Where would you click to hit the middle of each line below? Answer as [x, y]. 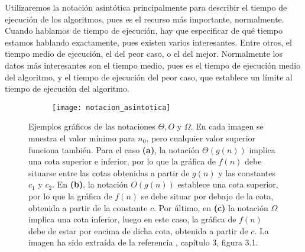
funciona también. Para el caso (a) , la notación [114, 149]
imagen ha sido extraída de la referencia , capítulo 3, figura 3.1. [143, 242]
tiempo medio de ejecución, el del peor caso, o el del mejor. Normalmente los [144, 54]
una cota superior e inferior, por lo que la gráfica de [122, 161]
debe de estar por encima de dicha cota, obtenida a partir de [138, 230]
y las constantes [247, 172]
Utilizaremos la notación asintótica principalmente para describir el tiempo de [146, 7]
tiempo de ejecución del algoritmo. [67, 88]
